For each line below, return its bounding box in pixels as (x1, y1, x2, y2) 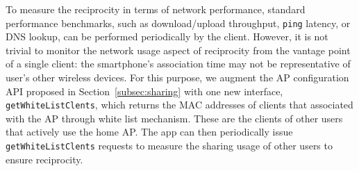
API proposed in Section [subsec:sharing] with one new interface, (6, 83, 283, 98)
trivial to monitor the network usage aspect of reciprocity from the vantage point (6, 42, 351, 57)
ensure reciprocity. (6, 152, 83, 166)
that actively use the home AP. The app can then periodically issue (6, 124, 293, 139)
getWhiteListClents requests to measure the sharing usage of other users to (6, 138, 333, 153)
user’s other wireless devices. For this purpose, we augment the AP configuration (6, 70, 349, 85)
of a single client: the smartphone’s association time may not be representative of (6, 56, 351, 71)
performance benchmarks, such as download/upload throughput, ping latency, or (6, 15, 351, 30)
